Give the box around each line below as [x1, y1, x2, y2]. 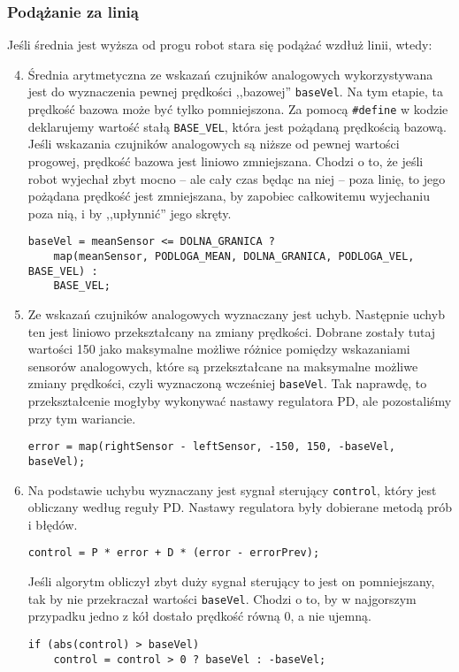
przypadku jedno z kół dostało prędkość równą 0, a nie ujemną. [27, 607, 371, 625]
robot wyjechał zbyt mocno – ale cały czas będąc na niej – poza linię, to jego [27, 169, 446, 187]
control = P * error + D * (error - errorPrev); [27, 546, 320, 560]
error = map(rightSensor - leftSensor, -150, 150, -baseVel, [27, 440, 396, 454]
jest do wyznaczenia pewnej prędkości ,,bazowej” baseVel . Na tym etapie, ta [27, 82, 443, 101]
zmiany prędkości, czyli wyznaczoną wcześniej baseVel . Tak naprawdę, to [27, 374, 427, 393]
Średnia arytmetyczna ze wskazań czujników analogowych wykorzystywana [27, 65, 433, 83]
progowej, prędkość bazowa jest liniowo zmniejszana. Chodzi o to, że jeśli [27, 151, 424, 170]
